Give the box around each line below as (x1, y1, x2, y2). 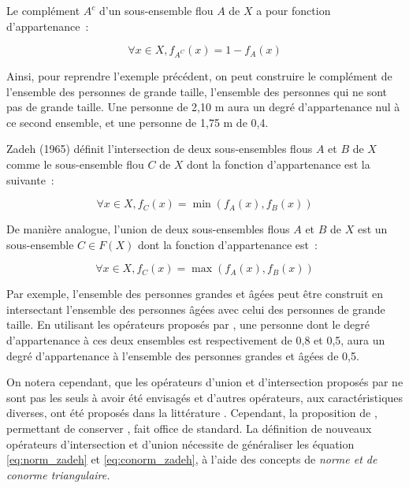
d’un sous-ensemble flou (99, 2, 214, 18)
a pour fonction (256, 2, 331, 18)
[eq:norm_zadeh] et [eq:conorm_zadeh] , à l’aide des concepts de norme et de (6, 451, 377, 468)
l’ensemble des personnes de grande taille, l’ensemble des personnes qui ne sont (6, 83, 387, 99)
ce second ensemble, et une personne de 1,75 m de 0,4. (6, 114, 269, 130)
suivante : (6, 171, 54, 188)
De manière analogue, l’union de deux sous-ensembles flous (6, 221, 290, 237)
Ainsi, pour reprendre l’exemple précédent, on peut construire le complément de (6, 67, 392, 84)
